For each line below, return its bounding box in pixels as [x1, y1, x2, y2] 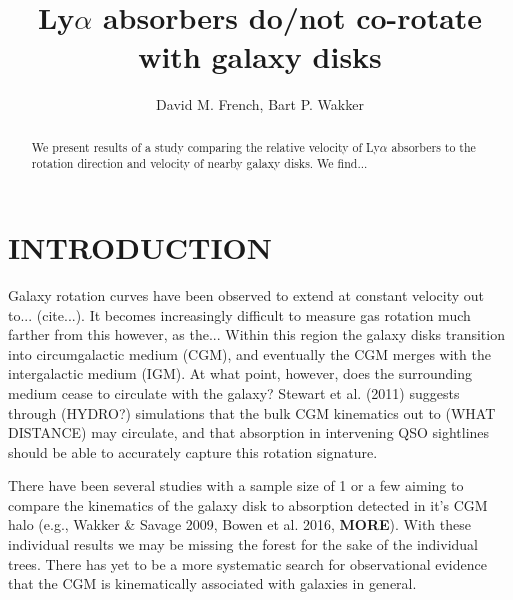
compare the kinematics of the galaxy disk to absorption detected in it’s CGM [8, 494, 488, 515]
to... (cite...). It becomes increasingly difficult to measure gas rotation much [8, 304, 471, 325]
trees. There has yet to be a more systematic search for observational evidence [8, 553, 487, 574]
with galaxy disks [138, 36, 382, 77]
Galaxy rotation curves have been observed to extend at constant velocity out [8, 284, 485, 305]
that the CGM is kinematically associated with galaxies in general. [8, 573, 417, 594]
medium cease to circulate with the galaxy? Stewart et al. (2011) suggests [8, 382, 460, 403]
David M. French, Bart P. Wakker [156, 94, 364, 115]
